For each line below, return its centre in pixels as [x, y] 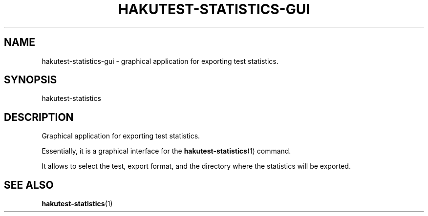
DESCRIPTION [39, 117]
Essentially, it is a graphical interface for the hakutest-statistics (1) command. [166, 151]
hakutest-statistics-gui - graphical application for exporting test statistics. [160, 61]
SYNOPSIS [31, 80]
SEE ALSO [29, 185]
